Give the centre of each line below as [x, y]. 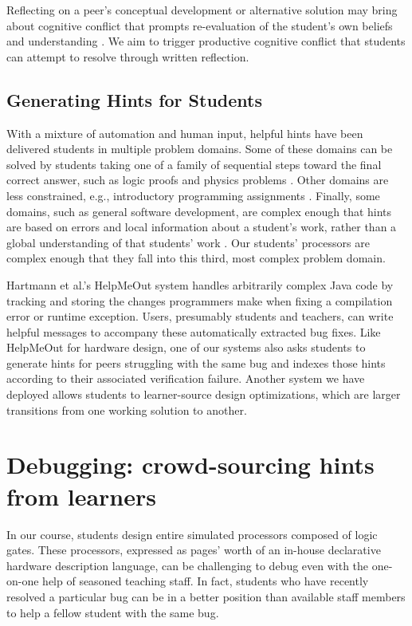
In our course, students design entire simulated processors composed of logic [192, 534]
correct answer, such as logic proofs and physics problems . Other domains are [198, 180]
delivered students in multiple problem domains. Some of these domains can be [200, 149]
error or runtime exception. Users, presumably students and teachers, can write [200, 316]
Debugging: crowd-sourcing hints [190, 465]
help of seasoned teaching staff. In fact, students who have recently [206, 581]
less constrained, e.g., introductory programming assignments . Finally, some [193, 195]
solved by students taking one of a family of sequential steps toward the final [194, 164]
